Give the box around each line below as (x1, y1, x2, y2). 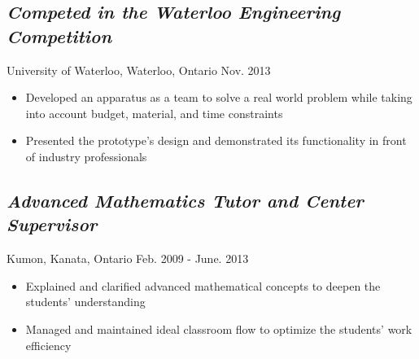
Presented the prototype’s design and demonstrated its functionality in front (25, 132, 407, 149)
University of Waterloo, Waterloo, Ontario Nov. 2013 (7, 61, 271, 78)
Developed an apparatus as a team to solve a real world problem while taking (25, 89, 412, 106)
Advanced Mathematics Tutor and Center (7, 187, 364, 212)
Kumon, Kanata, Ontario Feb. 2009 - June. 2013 (7, 250, 249, 267)
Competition (7, 23, 112, 48)
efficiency (25, 336, 72, 353)
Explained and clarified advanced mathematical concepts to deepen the (25, 277, 381, 294)
